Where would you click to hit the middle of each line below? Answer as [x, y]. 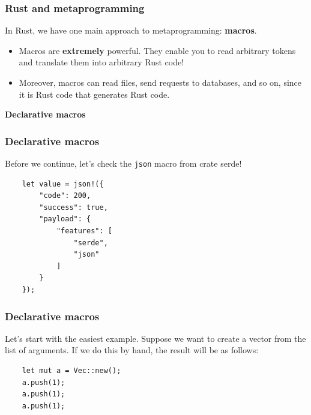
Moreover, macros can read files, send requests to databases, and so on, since [160, 82]
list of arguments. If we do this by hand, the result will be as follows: [132, 350]
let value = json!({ [63, 184]
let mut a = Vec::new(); [71, 371]
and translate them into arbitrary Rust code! [101, 62]
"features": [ [84, 231]
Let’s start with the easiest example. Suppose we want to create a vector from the [155, 338]
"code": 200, [65, 196]
